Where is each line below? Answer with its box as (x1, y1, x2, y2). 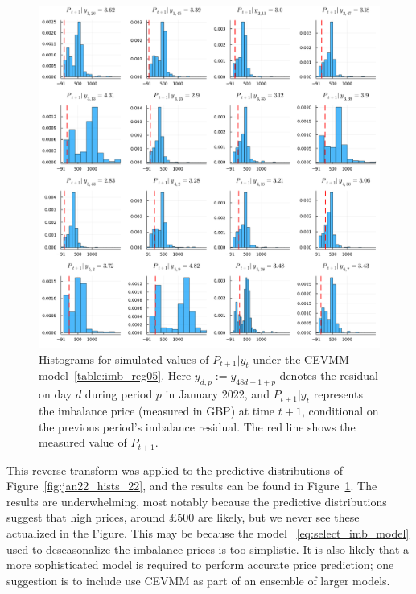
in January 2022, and (165, 386, 270, 402)
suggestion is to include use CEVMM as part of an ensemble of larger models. (6, 571, 390, 588)
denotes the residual (279, 367, 378, 384)
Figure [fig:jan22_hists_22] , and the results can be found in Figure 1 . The (6, 477, 377, 494)
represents (313, 386, 363, 402)
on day (39, 386, 72, 402)
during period (84, 386, 153, 402)
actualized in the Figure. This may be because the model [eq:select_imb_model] (6, 525, 410, 541)
